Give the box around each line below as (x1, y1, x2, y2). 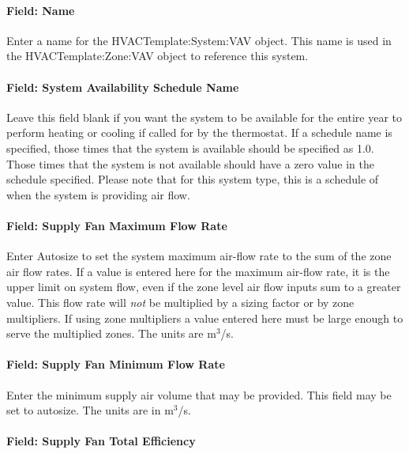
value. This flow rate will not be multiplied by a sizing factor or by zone (6, 293, 355, 310)
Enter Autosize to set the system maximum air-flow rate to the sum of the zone (6, 248, 392, 264)
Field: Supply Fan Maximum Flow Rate (6, 217, 227, 233)
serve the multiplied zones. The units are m (6, 325, 216, 342)
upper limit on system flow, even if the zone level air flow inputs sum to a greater (6, 278, 401, 295)
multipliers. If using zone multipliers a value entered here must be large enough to (6, 309, 403, 326)
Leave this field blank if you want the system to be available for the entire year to (6, 108, 403, 125)
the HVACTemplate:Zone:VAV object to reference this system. (6, 47, 309, 64)
